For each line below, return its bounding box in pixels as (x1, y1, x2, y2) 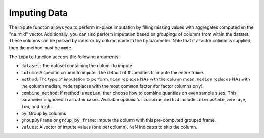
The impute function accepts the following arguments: (9, 54, 120, 59)
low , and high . (21, 103, 52, 109)
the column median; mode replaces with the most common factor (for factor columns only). (21, 83, 204, 89)
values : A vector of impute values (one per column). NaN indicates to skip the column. (21, 124, 198, 130)
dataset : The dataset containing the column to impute (21, 62, 132, 68)
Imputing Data (9, 7, 68, 18)
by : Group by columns (21, 110, 66, 117)
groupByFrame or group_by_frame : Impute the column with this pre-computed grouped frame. (21, 117, 216, 123)
